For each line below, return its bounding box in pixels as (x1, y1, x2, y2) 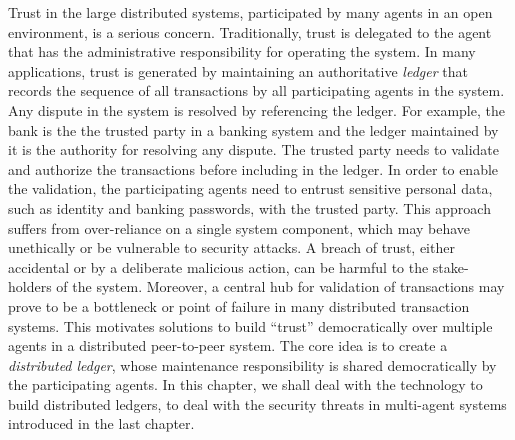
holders (8, 276, 52, 297)
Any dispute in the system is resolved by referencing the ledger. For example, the (8, 99, 505, 120)
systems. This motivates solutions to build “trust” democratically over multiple (8, 315, 493, 336)
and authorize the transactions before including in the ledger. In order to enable (8, 158, 499, 179)
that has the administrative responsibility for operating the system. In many (8, 41, 476, 62)
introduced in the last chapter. (8, 413, 195, 434)
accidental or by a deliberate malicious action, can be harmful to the (8, 256, 429, 277)
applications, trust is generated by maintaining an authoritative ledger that (8, 60, 468, 81)
